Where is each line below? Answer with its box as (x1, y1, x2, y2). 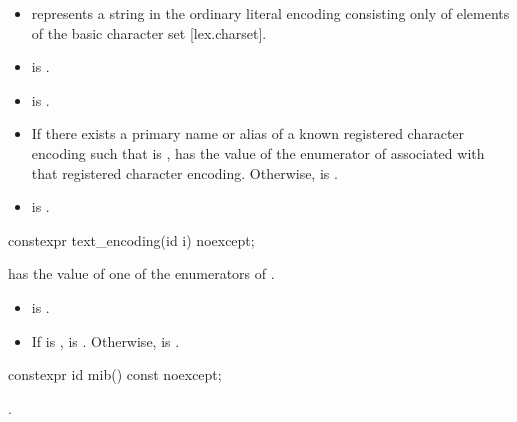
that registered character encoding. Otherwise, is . (31, 162, 338, 183)
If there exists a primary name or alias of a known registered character (31, 123, 465, 144)
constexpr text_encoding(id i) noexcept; (8, 229, 255, 250)
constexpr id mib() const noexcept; (8, 364, 222, 385)
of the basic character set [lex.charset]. (31, 22, 267, 43)
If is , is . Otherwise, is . (31, 330, 180, 351)
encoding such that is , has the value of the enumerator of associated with (31, 142, 485, 163)
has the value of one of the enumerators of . (8, 263, 275, 284)
